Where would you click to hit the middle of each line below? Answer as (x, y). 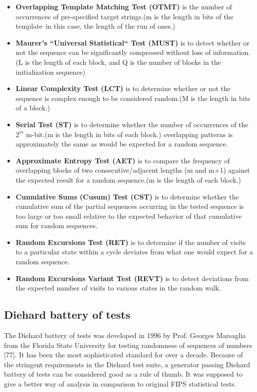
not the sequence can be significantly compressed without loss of (113, 52)
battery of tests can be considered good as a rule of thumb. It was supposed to (123, 374)
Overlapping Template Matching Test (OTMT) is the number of (124, 6)
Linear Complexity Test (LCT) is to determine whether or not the (123, 88)
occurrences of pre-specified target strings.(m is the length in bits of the (125, 16)
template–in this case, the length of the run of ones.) (96, 26)
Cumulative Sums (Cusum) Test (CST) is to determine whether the (127, 196)
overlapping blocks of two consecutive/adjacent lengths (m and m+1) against (133, 170)
